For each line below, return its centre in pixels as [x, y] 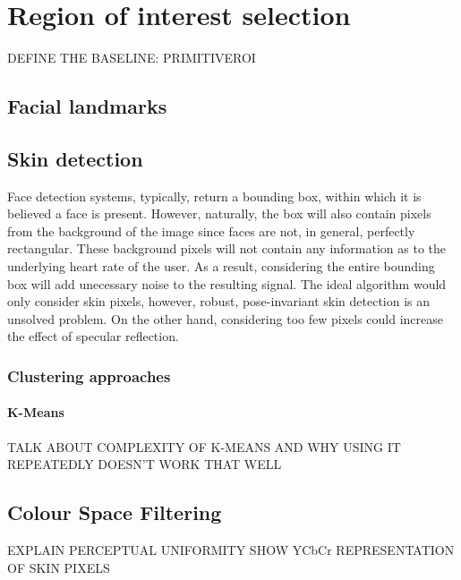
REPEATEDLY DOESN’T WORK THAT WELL [145, 464]
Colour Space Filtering [115, 512]
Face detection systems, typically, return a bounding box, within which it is [214, 196]
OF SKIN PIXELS [59, 567]
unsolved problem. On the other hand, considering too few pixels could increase [225, 318]
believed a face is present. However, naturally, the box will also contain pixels [219, 213]
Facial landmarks [87, 106]
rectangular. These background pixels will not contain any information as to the [227, 248]
